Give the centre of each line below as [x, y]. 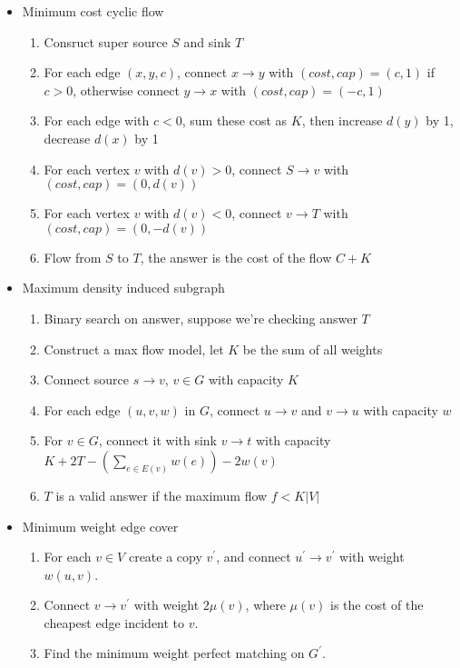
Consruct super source [106, 41]
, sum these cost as [235, 120]
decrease [67, 138]
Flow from [73, 257]
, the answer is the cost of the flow [236, 257]
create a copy [165, 557]
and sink [207, 41]
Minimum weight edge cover [100, 526]
